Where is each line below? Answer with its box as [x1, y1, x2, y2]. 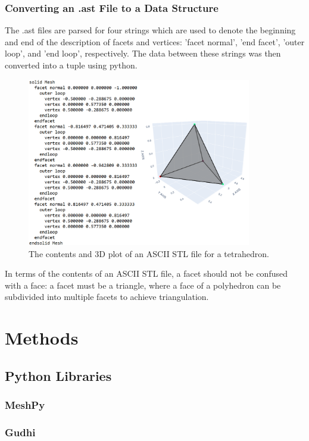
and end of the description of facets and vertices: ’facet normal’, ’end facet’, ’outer [5, 35, 305, 48]
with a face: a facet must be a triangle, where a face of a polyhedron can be [5, 279, 281, 291]
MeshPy [5, 398, 45, 412]
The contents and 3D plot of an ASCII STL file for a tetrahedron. [29, 247, 269, 259]
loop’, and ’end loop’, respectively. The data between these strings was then [5, 47, 281, 60]
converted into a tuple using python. [5, 59, 138, 71]
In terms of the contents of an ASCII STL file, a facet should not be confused [5, 267, 288, 280]
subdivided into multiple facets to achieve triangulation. [5, 290, 209, 303]
